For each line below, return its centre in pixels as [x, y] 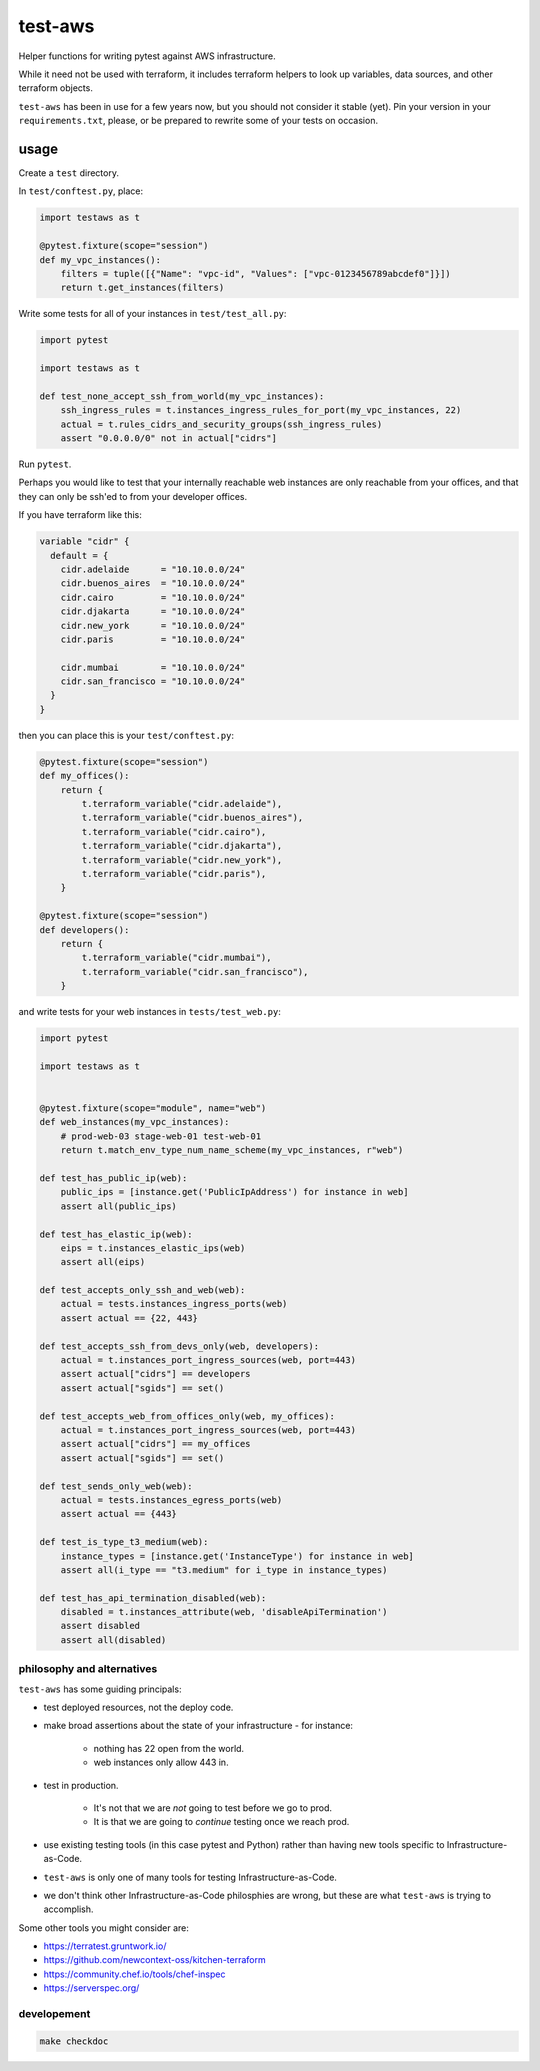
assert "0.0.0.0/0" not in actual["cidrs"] [168, 438]
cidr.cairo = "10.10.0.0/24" [153, 597]
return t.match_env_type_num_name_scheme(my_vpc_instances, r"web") [232, 1150]
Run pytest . [45, 464]
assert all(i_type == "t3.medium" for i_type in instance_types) [224, 1569]
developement [54, 2013]
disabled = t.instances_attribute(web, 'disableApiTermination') [224, 1612]
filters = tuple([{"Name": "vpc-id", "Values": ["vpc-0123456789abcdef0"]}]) [256, 273]
